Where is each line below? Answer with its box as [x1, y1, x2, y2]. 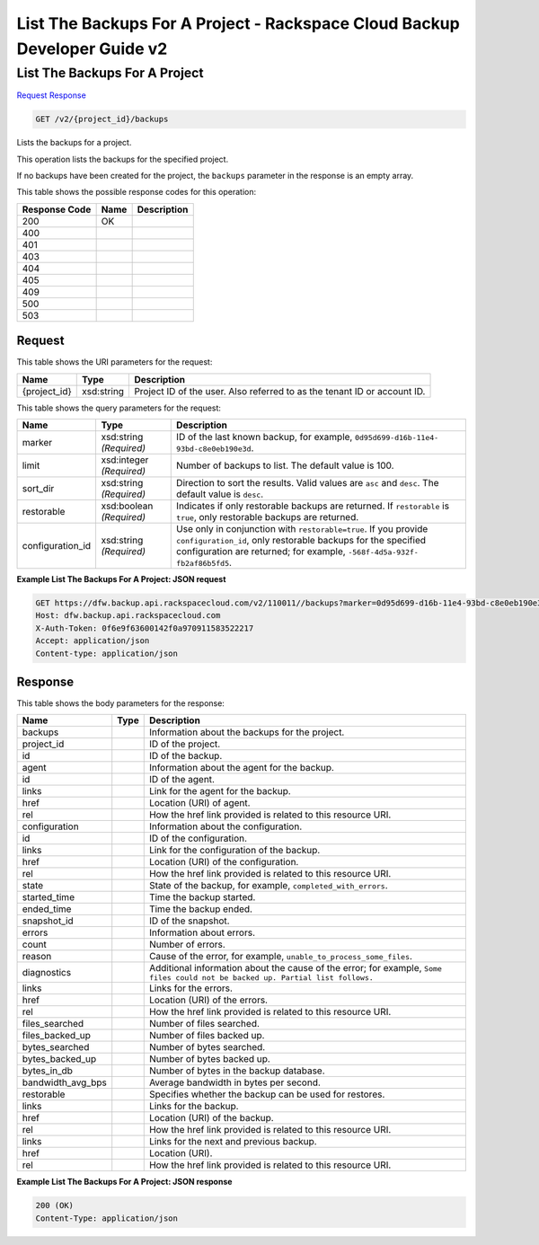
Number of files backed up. [148, 1029, 265, 1042]
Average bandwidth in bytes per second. [148, 1076, 321, 1089]
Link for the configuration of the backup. [148, 844, 321, 857]
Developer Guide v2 [16, 39, 168, 58]
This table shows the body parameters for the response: [16, 698, 225, 709]
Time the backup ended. [148, 903, 253, 915]
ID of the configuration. [148, 832, 247, 844]
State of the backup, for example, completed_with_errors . [148, 879, 388, 892]
